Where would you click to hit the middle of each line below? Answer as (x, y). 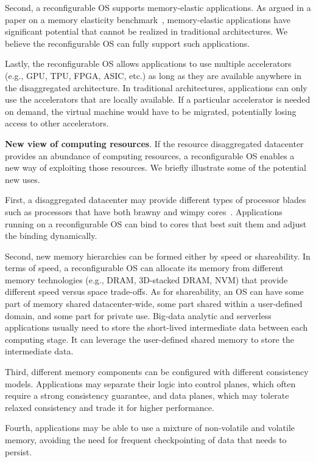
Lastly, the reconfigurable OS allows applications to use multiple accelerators (148, 64)
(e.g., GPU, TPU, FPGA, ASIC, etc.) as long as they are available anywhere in (153, 75)
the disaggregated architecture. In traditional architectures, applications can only (156, 87)
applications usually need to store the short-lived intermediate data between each (156, 327)
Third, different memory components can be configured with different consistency (157, 372)
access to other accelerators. (57, 123)
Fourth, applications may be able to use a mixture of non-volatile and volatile (150, 428)
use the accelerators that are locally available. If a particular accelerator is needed (158, 99)
